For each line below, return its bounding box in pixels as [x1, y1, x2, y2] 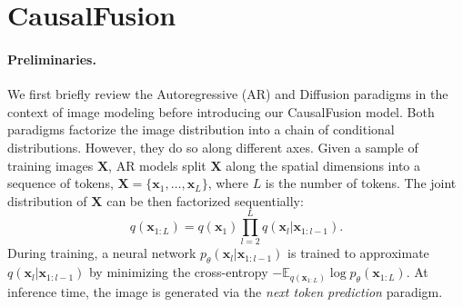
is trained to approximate [287, 243, 429, 262]
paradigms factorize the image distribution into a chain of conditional [7, 120, 395, 139]
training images [7, 155, 94, 174]
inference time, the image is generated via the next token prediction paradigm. [7, 282, 443, 301]
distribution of [7, 191, 87, 210]
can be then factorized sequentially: [106, 191, 304, 210]
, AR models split [108, 155, 206, 174]
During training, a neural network [7, 243, 196, 262]
